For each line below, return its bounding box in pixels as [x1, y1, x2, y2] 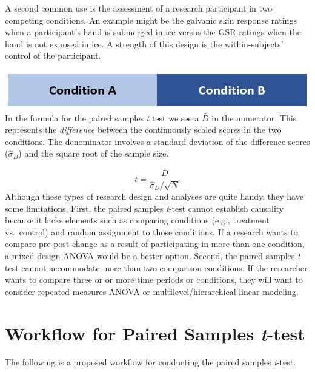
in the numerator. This [211, 111, 297, 124]
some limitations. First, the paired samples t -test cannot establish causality [5, 201, 284, 214]
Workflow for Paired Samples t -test [5, 320, 305, 346]
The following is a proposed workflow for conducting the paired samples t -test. [5, 356, 296, 368]
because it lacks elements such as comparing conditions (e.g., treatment [5, 214, 270, 226]
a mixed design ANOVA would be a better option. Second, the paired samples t [5, 249, 300, 262]
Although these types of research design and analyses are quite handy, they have [5, 189, 303, 202]
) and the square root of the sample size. [18, 147, 169, 160]
